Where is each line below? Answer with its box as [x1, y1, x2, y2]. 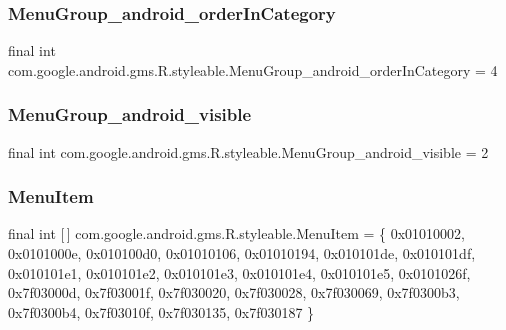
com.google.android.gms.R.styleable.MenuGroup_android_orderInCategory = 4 [8, 59, 498, 80]
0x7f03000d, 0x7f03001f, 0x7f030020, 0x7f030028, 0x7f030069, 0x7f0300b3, [8, 282, 460, 303]
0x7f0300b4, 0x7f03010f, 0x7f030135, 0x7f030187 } [8, 301, 315, 322]
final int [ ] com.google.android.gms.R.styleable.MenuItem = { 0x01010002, [8, 223, 465, 244]
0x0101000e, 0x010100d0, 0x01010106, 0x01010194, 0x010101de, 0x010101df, [8, 243, 476, 264]
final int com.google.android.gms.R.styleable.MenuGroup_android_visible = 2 [8, 141, 489, 162]
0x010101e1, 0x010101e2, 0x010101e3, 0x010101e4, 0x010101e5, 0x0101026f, [8, 262, 471, 283]
